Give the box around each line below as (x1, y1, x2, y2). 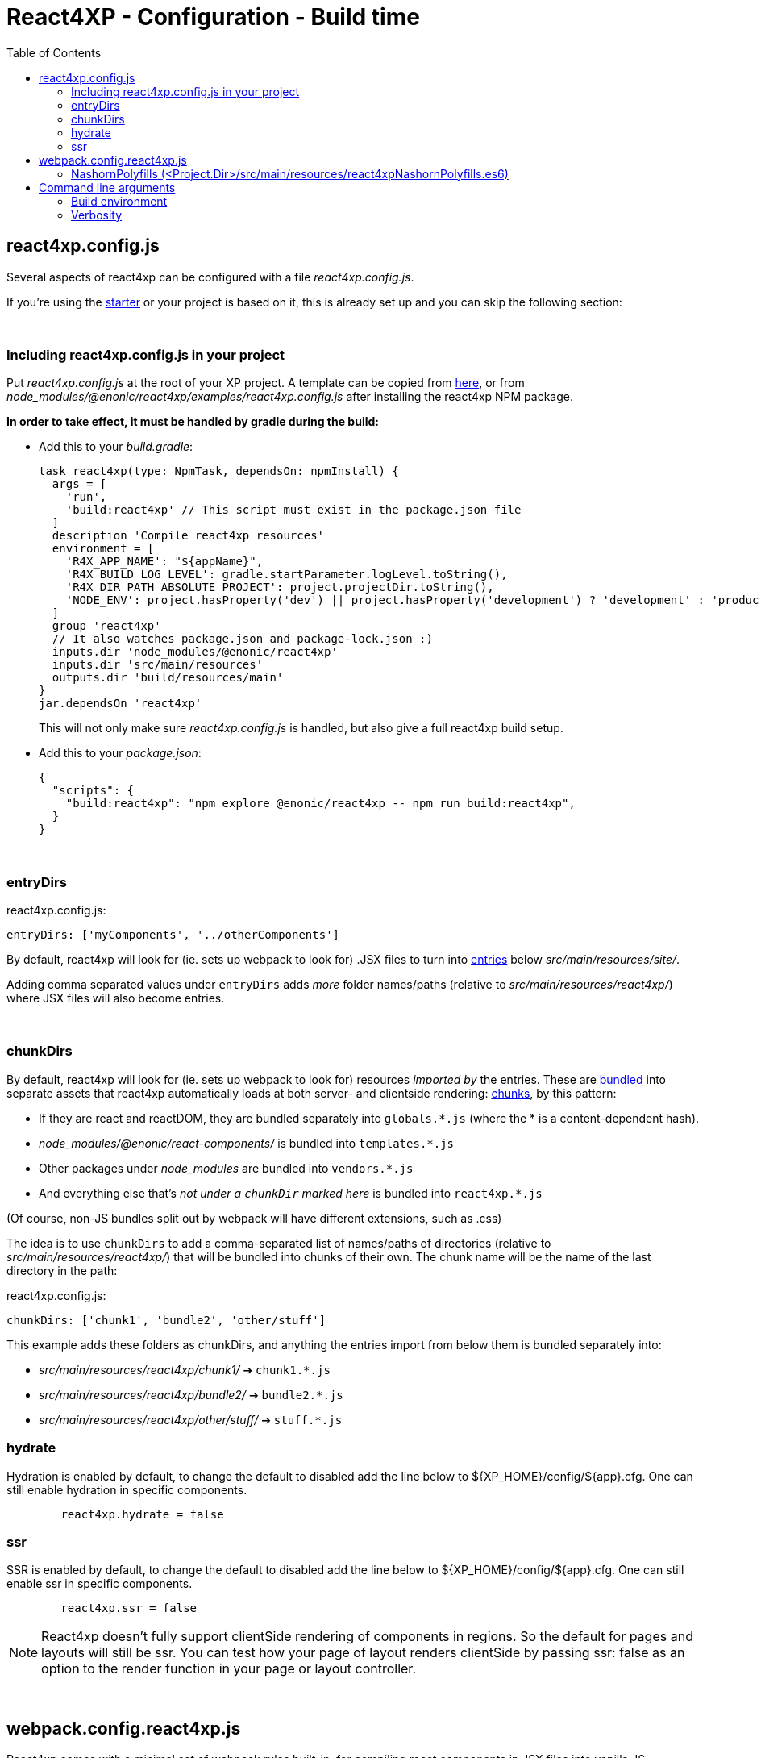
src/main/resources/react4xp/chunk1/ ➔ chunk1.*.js (39, 1362, 331, 1377)
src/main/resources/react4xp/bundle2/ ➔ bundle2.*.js (39, 1387, 343, 1402)
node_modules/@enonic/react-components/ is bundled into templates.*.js (39, 1135, 455, 1150)
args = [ (52, 477, 107, 491)
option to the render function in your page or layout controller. (41, 1660, 416, 1677)
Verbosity (71, 207, 123, 222)
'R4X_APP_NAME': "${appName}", (65, 555, 264, 569)
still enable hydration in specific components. (6, 1482, 247, 1497)
